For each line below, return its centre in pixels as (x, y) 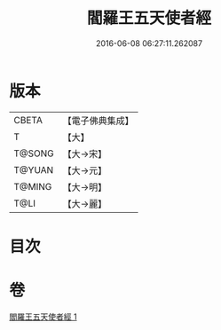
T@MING (33, 186)
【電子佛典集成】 (99, 121)
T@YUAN (34, 169)
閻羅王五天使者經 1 (43, 317)
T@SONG (34, 153)
